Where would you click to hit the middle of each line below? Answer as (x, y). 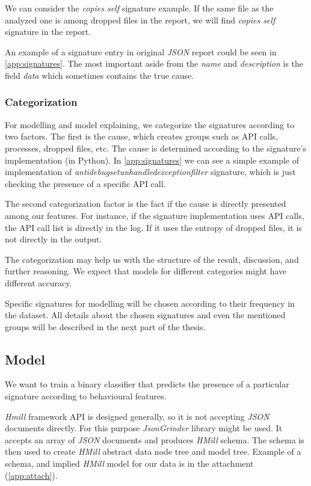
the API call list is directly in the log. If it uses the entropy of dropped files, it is (153, 227)
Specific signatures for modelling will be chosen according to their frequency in (150, 303)
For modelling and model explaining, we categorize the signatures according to (150, 124)
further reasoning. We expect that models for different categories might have (146, 271)
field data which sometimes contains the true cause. (100, 75)
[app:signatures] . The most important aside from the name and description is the (154, 63)
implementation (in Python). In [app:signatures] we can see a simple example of (152, 160)
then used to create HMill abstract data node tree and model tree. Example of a (153, 451)
